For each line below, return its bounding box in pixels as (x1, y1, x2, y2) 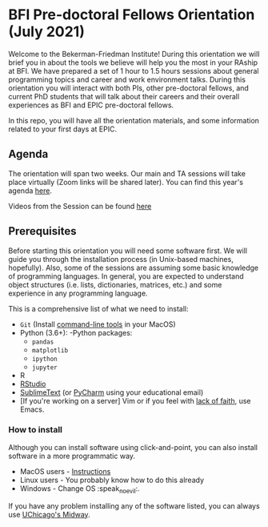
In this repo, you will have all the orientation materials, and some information (8, 115, 260, 125)
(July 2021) (8, 22, 86, 41)
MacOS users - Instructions (19, 466, 111, 476)
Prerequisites (8, 224, 77, 238)
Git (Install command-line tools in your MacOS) (19, 319, 176, 329)
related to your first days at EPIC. (8, 124, 118, 134)
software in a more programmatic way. (8, 451, 136, 461)
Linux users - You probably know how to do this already (19, 475, 205, 485)
